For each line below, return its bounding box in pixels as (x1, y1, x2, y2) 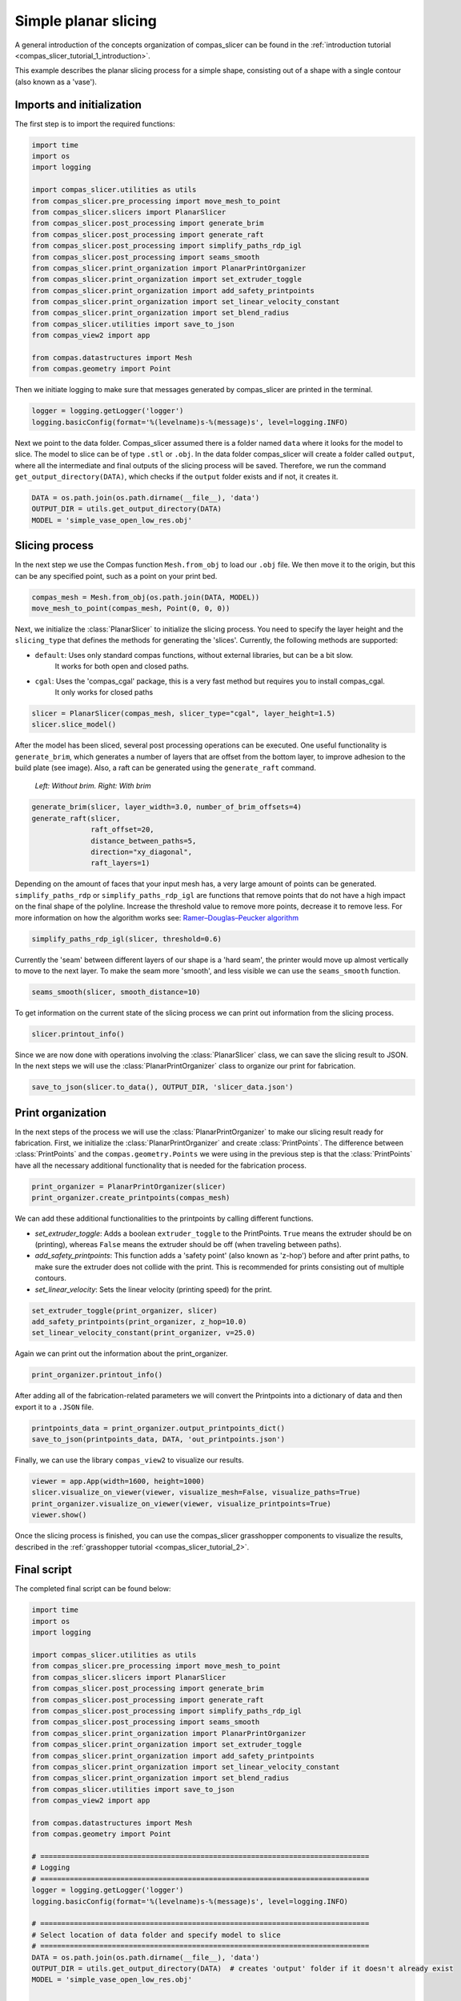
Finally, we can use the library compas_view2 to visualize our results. (14, 1455, 244, 1465)
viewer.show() (31, 1510, 87, 1520)
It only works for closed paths (54, 687, 154, 696)
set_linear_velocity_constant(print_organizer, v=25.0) (31, 1329, 256, 1337)
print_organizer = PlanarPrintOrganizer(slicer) (31, 1181, 226, 1191)
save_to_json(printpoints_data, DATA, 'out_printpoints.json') (31, 1435, 286, 1444)
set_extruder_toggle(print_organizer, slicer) (31, 1305, 218, 1315)
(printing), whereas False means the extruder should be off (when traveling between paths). (34, 1240, 342, 1249)
